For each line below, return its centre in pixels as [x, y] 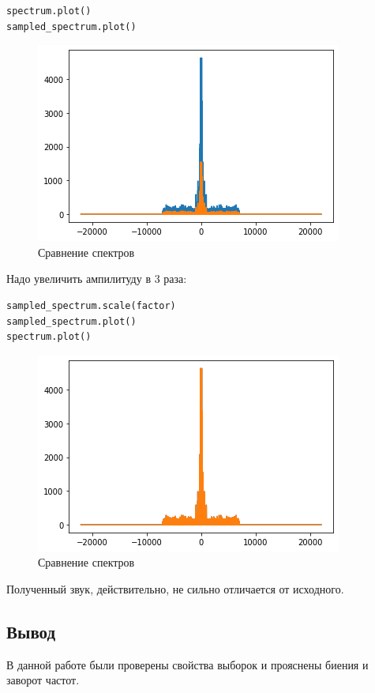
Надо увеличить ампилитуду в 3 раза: [97, 279]
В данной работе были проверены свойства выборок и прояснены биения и [187, 664]
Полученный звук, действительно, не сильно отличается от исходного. [175, 588]
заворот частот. [43, 680]
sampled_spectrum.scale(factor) [91, 305]
